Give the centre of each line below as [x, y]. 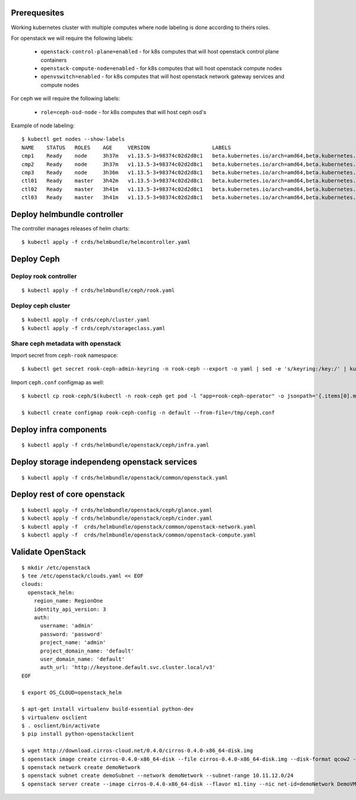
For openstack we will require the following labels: [72, 38]
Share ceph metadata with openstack [66, 343]
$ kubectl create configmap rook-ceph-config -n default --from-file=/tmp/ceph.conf [148, 412]
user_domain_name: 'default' [82, 659]
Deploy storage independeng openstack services [104, 462]
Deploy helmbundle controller [67, 214]
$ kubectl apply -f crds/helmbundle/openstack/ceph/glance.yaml [117, 510]
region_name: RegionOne [68, 601]
